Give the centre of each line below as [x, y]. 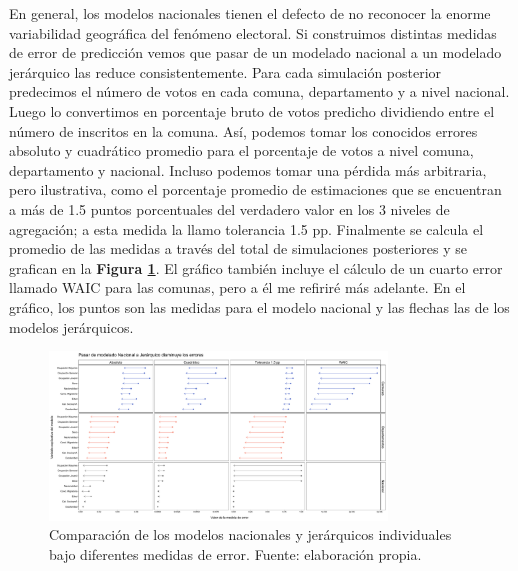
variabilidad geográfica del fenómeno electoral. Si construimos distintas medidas [253, 32]
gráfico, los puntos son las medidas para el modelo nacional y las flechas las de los [259, 306]
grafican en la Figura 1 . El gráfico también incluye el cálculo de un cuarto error [256, 267]
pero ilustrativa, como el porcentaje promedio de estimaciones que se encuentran [255, 189]
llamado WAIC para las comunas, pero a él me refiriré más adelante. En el [237, 287]
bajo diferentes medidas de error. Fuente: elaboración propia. [235, 553]
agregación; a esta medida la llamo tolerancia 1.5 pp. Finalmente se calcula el [246, 228]
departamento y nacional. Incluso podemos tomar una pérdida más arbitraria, [248, 169]
